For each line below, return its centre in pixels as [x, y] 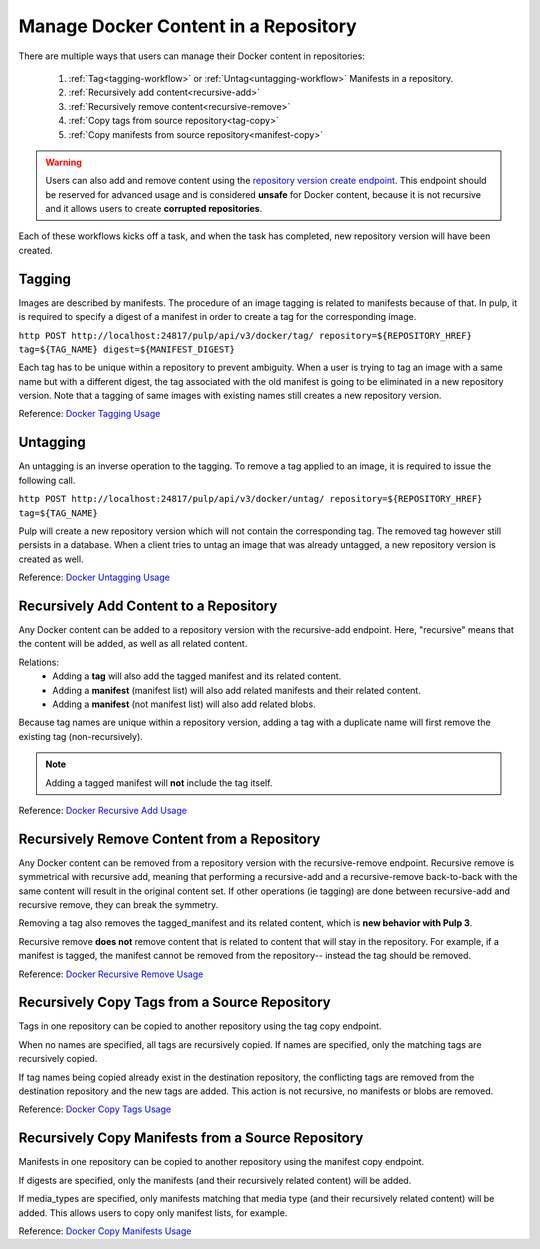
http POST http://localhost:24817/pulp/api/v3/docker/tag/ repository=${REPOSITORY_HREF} [245, 335]
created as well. [51, 559]
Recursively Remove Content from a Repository [169, 838]
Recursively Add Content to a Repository [148, 605]
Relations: [39, 662]
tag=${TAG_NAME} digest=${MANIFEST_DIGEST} [126, 349]
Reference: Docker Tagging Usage [89, 414]
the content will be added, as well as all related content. [133, 644]
